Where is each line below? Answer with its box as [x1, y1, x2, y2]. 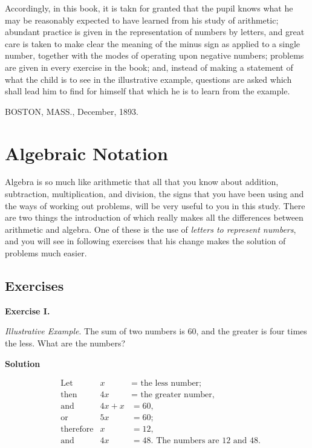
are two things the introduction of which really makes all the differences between [5, 211, 304, 224]
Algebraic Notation [5, 140, 168, 165]
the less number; [140, 379, 201, 388]
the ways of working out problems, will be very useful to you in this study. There [5, 199, 305, 212]
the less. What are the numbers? [5, 337, 126, 349]
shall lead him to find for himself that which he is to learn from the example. [5, 85, 290, 97]
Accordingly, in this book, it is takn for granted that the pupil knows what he [5, 2, 293, 14]
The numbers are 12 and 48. [156, 437, 261, 446]
